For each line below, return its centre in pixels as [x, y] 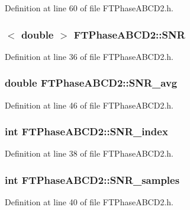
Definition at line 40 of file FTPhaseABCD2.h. [89, 202]
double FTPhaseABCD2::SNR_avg [91, 83]
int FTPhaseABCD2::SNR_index [86, 131]
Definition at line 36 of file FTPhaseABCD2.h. [89, 56]
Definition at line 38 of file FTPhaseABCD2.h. [89, 153]
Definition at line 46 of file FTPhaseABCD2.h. [89, 105]
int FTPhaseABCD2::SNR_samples [92, 179]
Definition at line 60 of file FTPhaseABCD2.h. [89, 8]
